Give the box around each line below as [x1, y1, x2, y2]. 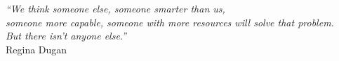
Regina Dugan [6, 42, 67, 56]
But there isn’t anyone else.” [6, 28, 127, 43]
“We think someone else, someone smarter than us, [6, 1, 225, 15]
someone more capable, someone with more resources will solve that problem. [6, 15, 334, 29]
